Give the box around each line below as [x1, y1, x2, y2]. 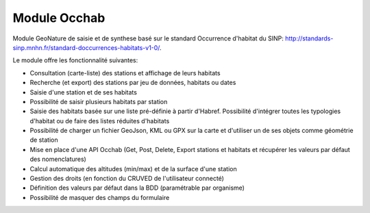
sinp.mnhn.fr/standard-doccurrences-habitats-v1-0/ [12, 43, 160, 51]
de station [29, 136, 58, 144]
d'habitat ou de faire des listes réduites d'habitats [29, 116, 170, 125]
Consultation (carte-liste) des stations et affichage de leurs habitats [29, 68, 221, 77]
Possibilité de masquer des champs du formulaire [29, 193, 170, 201]
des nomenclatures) [29, 155, 87, 164]
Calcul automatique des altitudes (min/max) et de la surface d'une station [29, 164, 237, 173]
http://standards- [284, 34, 334, 42]
